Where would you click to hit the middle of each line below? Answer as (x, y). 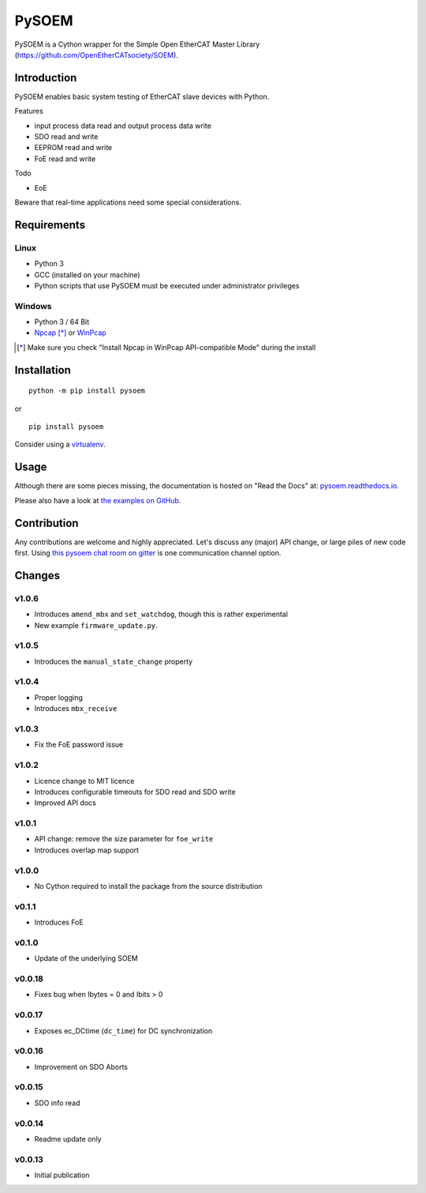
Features (29, 111)
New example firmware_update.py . (96, 625)
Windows (33, 306)
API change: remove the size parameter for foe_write (124, 839)
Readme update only (68, 1138)
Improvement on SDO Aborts (81, 1067)
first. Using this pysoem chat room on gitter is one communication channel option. (148, 553)
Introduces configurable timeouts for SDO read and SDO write (135, 792)
